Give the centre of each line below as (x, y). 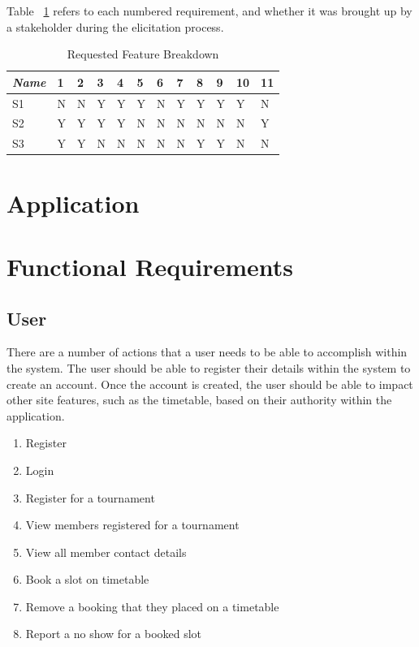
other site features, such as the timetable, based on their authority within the (199, 400)
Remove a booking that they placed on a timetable (152, 606)
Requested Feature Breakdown (143, 54)
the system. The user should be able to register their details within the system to (209, 367)
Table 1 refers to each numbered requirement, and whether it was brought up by (209, 11)
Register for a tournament (90, 497)
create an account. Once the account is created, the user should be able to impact (210, 384)
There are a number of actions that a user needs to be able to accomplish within (207, 352)
